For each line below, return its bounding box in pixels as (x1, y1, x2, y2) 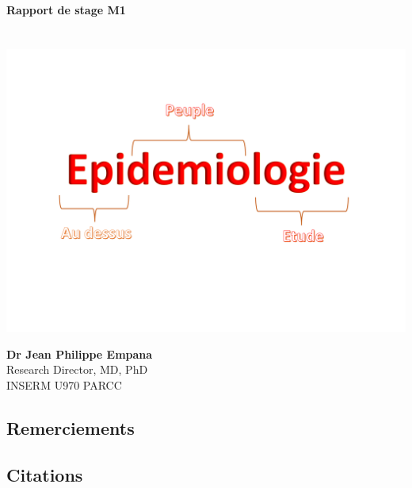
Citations (6, 462, 83, 486)
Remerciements (6, 415, 135, 440)
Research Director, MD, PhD (6, 361, 148, 378)
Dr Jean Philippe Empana (6, 345, 153, 362)
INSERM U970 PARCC (6, 376, 122, 393)
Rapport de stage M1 (6, 2, 126, 17)
